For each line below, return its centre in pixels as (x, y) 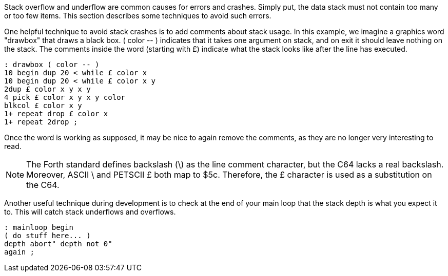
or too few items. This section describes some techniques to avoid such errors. (138, 16)
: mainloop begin (39, 227)
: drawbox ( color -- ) (52, 65)
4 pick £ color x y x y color (65, 97)
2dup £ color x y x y (47, 89)
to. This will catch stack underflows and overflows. (90, 212)
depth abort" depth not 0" (58, 244)
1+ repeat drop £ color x (56, 114)
